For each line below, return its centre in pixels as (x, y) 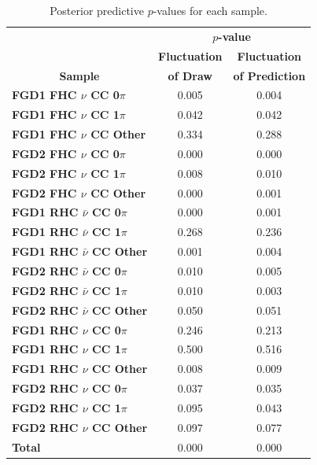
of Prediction (269, 75)
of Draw (190, 75)
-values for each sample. (210, 10)
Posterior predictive (97, 10)
